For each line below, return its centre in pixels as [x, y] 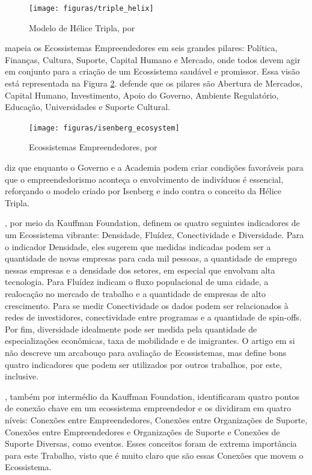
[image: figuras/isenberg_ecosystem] [104, 128]
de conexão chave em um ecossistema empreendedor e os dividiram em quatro [148, 408]
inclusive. [22, 376]
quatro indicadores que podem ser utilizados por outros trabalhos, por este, [144, 364]
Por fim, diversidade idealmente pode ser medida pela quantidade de [131, 329]
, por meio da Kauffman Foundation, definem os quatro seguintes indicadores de [152, 223]
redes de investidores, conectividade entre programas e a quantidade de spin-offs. [153, 317]
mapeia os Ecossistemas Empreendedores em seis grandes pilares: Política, [141, 48]
